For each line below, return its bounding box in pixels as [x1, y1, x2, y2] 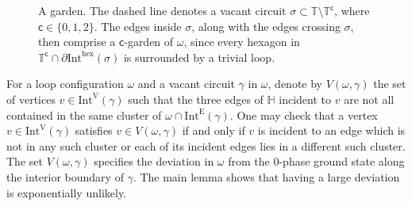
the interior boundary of [6, 168, 124, 185]
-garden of [124, 33, 174, 50]
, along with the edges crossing [191, 17, 341, 34]
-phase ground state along [279, 153, 405, 170]
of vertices [6, 90, 56, 107]
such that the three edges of [128, 90, 264, 107]
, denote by [268, 75, 323, 92]
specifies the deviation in [94, 153, 214, 170]
